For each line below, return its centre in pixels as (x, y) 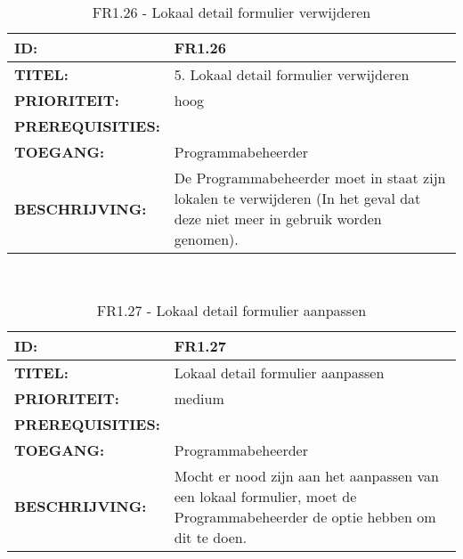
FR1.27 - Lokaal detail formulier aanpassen (231, 310)
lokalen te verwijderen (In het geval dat (297, 198)
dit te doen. (211, 537)
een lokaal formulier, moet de (265, 496)
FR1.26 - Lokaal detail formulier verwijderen (231, 12)
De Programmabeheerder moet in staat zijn (310, 178)
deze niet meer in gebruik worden (278, 219)
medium (199, 398)
